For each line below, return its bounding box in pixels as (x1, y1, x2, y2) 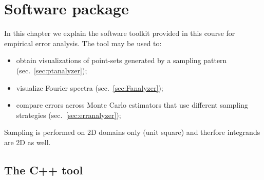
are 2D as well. (4, 136, 51, 147)
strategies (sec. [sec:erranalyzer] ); (16, 109, 121, 120)
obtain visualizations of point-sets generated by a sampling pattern (16, 55, 227, 66)
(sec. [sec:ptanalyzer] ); (16, 65, 87, 75)
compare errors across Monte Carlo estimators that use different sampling (16, 99, 248, 110)
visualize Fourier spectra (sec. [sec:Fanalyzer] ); (16, 82, 163, 93)
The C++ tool (4, 162, 83, 177)
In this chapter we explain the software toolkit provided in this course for (4, 28, 235, 38)
